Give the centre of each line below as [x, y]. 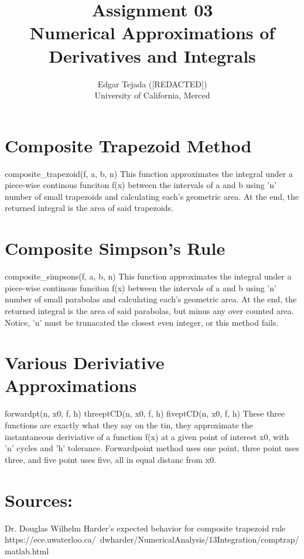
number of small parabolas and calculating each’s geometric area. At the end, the [151, 299]
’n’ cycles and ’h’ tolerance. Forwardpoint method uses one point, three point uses [152, 448]
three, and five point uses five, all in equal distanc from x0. [110, 459]
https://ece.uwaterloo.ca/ [50, 539]
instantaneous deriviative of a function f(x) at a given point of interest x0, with [147, 436]
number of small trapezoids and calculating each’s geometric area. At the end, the [152, 196]
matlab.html [27, 551]
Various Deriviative [85, 362]
